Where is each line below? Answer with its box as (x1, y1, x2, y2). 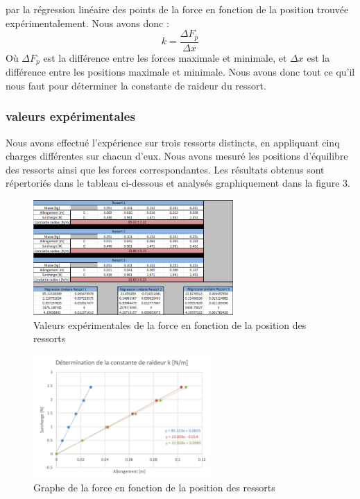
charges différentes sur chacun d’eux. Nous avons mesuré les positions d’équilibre (6, 149, 348, 163)
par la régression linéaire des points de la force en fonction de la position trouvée (6, 2, 349, 16)
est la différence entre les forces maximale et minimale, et (43, 50, 287, 65)
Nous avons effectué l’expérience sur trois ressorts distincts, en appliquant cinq (6, 135, 340, 149)
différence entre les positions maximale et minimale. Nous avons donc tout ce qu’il (6, 65, 355, 79)
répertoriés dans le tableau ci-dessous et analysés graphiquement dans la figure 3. (6, 176, 351, 190)
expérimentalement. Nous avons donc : (6, 15, 169, 30)
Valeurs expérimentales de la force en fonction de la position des (33, 317, 307, 332)
